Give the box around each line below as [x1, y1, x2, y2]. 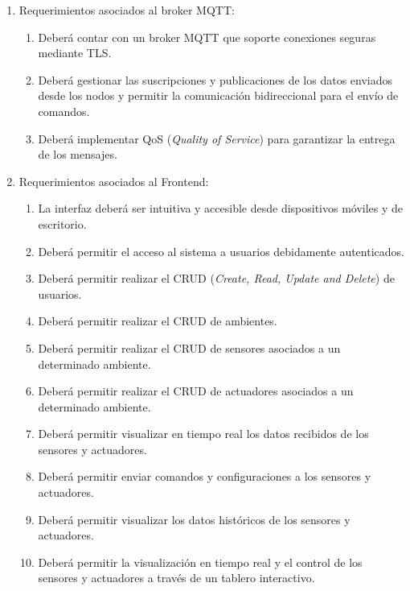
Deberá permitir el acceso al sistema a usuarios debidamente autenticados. [38, 242, 404, 259]
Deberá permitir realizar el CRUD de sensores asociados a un [38, 339, 341, 356]
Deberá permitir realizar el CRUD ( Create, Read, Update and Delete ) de [38, 270, 395, 287]
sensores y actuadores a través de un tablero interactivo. [38, 569, 315, 586]
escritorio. [38, 215, 87, 232]
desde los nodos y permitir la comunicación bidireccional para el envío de [38, 87, 399, 104]
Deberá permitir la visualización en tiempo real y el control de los [38, 553, 363, 570]
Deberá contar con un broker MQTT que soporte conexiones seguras [38, 28, 376, 45]
